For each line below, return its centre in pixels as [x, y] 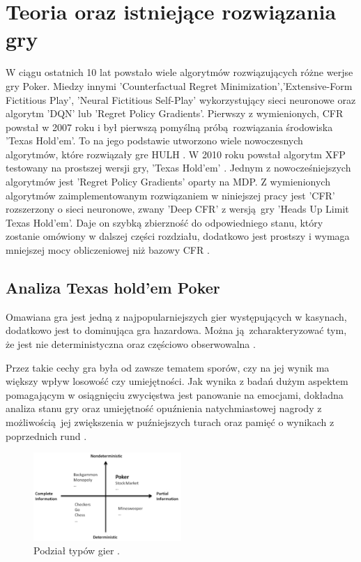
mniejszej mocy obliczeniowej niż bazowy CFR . [108, 250]
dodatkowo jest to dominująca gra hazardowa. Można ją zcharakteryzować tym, [176, 330]
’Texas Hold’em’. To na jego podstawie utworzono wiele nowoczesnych [154, 140]
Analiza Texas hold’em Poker [113, 288]
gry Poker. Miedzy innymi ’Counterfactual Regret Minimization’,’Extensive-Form [179, 85]
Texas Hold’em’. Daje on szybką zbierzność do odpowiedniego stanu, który [164, 222]
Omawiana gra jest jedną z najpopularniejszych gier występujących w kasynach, [176, 316]
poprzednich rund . [46, 435]
